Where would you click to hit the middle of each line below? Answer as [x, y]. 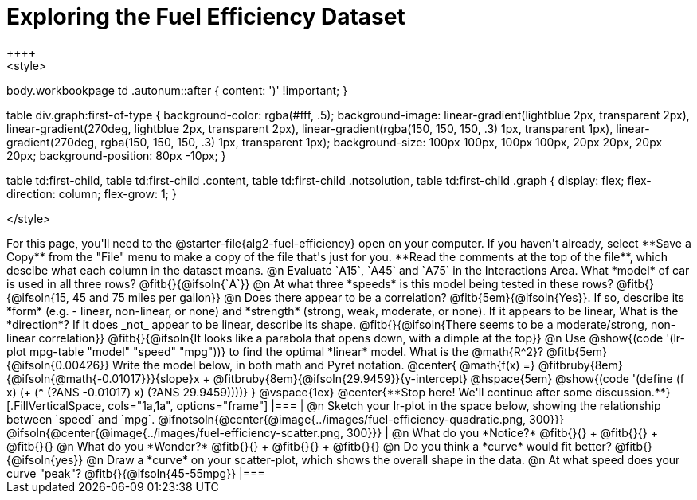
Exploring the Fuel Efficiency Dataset [206, 17]
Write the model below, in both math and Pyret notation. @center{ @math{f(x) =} [324, 365]
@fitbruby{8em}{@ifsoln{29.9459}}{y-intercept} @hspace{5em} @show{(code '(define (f [448, 378]
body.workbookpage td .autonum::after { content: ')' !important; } [177, 90]
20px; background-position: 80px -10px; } [116, 155]
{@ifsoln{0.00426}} [58, 365]
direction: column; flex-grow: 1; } [92, 193]
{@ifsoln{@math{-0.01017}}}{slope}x [103, 378]
